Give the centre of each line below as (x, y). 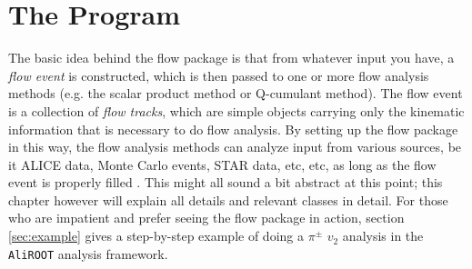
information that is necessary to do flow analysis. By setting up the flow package (233, 129)
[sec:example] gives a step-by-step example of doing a (156, 236)
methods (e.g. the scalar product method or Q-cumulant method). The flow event (236, 93)
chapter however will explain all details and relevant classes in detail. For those (228, 199)
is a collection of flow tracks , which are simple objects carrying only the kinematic (236, 110)
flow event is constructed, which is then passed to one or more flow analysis (219, 75)
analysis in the (383, 236)
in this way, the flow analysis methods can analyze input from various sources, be (235, 147)
